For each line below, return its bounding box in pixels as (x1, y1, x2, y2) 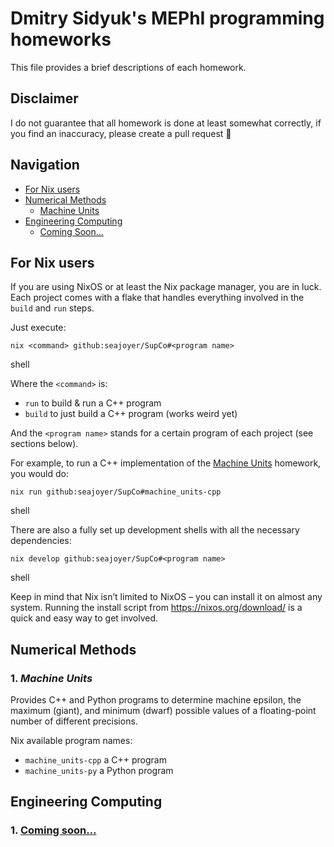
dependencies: (10, 535, 72, 547)
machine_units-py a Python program (24, 765, 174, 777)
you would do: (10, 468, 69, 480)
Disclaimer (10, 90, 79, 107)
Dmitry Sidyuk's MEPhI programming (10, 7, 325, 30)
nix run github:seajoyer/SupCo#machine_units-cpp (10, 487, 222, 497)
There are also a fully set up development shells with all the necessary (10, 524, 300, 536)
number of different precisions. (10, 715, 138, 727)
